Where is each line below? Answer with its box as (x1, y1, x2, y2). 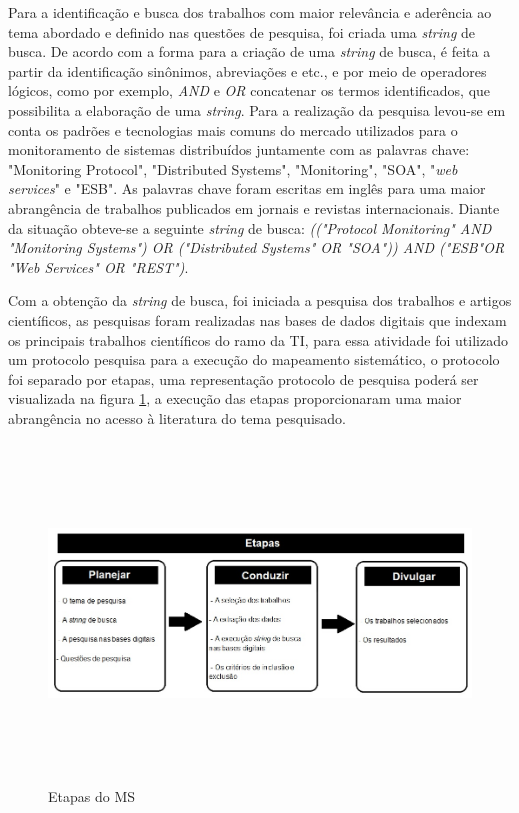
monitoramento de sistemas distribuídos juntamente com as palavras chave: (8, 139, 470, 160)
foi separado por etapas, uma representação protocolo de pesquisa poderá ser (8, 368, 479, 389)
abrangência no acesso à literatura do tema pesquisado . (8, 407, 346, 428)
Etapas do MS (48, 786, 136, 807)
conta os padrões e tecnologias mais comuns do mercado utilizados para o (8, 119, 458, 140)
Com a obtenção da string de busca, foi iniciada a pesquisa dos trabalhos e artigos (8, 290, 512, 311)
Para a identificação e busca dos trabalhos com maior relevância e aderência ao (8, 2, 492, 22)
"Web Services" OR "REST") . (8, 256, 189, 277)
